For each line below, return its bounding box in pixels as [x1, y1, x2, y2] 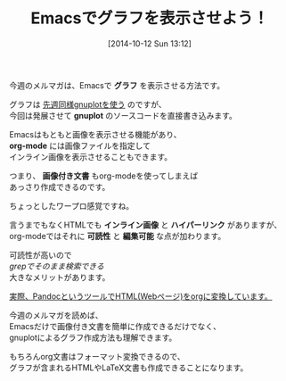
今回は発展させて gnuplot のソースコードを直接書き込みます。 [9, 110, 238, 120]
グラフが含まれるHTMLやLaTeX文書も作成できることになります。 [9, 362, 249, 373]
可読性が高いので [9, 249, 72, 260]
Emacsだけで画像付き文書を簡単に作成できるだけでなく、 [9, 320, 221, 331]
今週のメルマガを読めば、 [9, 310, 103, 320]
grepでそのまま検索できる [9, 261, 104, 271]
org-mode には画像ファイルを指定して [9, 140, 151, 151]
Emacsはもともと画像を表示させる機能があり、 [9, 128, 182, 139]
